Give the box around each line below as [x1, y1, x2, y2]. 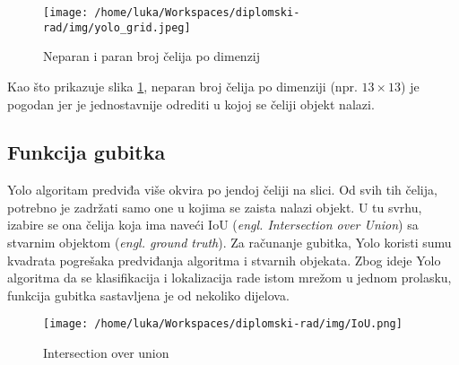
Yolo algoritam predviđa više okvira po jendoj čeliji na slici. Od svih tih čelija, [7, 180, 437, 199]
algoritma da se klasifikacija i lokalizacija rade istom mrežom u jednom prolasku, [7, 268, 452, 287]
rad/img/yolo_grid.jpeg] [43, 21, 191, 34]
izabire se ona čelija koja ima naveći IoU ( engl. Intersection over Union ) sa [7, 215, 419, 234]
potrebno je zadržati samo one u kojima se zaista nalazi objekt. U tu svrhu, [7, 197, 422, 216]
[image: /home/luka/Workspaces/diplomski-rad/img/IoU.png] [43, 317, 403, 331]
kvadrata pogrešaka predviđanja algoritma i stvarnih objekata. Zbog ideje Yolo [7, 250, 441, 269]
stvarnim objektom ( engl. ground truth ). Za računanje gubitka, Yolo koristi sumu [7, 233, 452, 252]
